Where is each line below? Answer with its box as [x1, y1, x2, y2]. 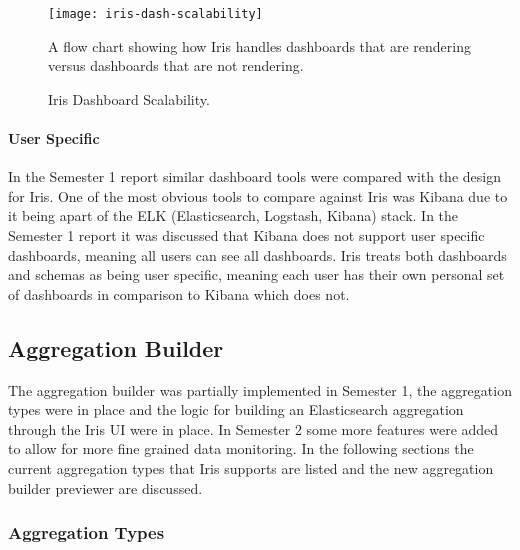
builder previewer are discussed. [8, 477, 203, 498]
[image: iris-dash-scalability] [48, 7, 263, 21]
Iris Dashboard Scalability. [48, 88, 210, 109]
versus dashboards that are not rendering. [48, 55, 304, 76]
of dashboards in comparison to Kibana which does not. [8, 283, 350, 304]
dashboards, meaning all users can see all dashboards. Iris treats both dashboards [8, 244, 507, 265]
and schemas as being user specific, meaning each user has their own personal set [8, 264, 505, 285]
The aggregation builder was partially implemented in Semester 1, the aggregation [8, 379, 512, 400]
